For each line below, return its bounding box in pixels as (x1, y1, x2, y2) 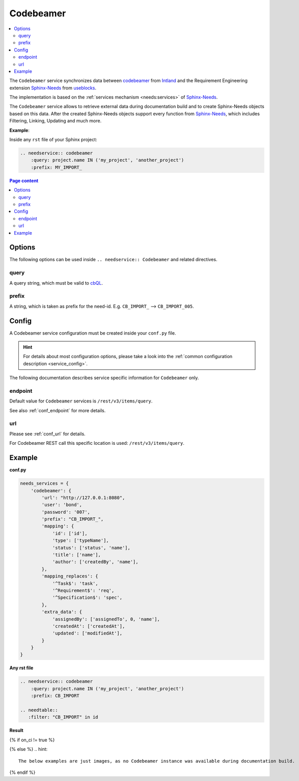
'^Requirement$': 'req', (52, 587, 115, 593)
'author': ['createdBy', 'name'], (52, 559, 139, 565)
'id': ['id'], (52, 531, 88, 536)
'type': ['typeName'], (52, 538, 109, 543)
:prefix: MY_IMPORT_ (31, 164, 83, 170)
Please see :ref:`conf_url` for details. (9, 431, 86, 437)
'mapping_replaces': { (41, 573, 99, 579)
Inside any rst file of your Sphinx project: (9, 137, 97, 143)
